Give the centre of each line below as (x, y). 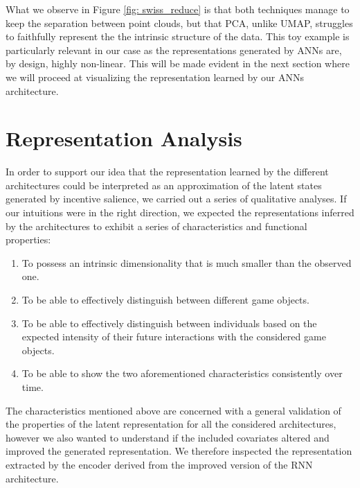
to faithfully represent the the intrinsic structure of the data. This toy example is (178, 36)
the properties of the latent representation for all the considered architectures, (171, 424)
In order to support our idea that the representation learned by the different (167, 172)
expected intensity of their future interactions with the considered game (174, 337)
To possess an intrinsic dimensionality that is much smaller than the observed (187, 262)
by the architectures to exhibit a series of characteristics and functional (156, 226)
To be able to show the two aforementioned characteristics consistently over (182, 373)
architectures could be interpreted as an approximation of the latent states (164, 185)
